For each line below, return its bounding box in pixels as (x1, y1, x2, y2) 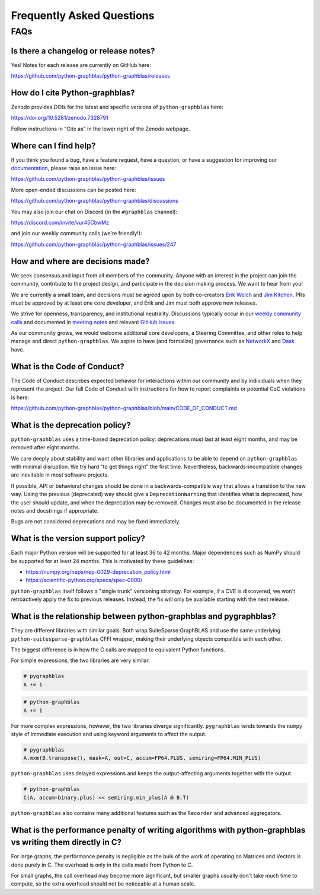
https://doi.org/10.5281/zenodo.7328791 (11, 114, 109, 122)
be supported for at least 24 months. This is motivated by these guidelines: (11, 557, 194, 564)
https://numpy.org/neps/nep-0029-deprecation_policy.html (25, 568, 171, 576)
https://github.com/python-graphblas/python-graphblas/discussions (11, 197, 179, 204)
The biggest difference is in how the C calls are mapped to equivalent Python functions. (11, 646, 225, 653)
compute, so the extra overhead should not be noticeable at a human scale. (11, 880, 196, 887)
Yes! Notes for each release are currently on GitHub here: (11, 61, 151, 68)
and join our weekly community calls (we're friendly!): (11, 230, 142, 237)
